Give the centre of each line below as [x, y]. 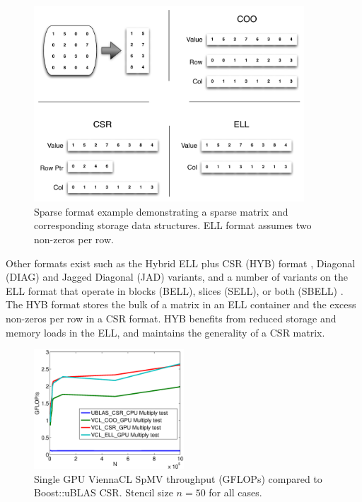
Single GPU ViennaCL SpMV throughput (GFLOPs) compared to [178, 478]
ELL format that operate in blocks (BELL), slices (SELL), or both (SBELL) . [175, 290]
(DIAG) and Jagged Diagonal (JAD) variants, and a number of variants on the [177, 277]
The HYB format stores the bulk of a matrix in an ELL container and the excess [181, 304]
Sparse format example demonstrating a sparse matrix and [161, 211]
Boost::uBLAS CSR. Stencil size [104, 492]
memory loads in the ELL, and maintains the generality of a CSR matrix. [165, 332]
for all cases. [235, 492]
